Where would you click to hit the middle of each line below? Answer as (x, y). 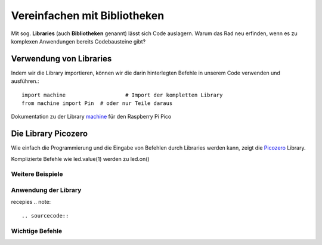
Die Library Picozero (49, 134)
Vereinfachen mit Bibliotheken (88, 15)
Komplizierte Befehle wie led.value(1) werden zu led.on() (80, 159)
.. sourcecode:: (45, 215)
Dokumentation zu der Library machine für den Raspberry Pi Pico (91, 117)
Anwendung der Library (46, 190)
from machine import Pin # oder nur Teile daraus (97, 103)
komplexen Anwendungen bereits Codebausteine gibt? (78, 41)
